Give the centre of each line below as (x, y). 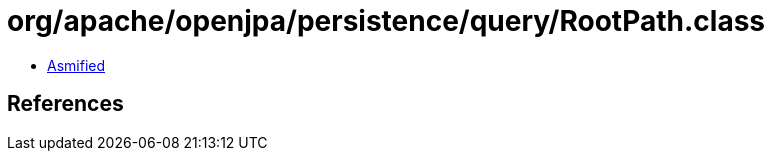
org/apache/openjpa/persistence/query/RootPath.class (386, 21)
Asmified (76, 65)
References (65, 104)
